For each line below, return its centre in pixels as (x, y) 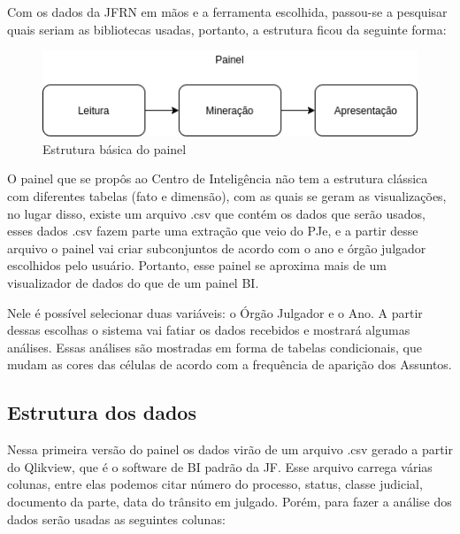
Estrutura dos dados (102, 412)
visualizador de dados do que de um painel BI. (133, 283)
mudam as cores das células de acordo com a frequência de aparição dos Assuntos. (230, 364)
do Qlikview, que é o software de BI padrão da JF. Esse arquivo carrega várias (220, 466)
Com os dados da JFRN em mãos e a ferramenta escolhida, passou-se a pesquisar (227, 12)
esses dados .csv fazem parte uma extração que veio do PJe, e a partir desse (213, 231)
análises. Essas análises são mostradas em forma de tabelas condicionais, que (215, 347)
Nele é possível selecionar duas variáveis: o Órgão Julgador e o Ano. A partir (215, 312)
